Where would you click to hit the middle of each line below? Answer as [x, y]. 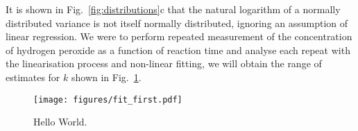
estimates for [33, 77]
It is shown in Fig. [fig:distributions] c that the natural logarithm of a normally [173, 9]
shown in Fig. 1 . [106, 77]
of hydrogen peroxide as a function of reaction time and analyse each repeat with [178, 50]
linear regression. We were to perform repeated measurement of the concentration [179, 36]
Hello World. [60, 122]
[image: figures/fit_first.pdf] [108, 99]
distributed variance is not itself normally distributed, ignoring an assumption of [177, 23]
